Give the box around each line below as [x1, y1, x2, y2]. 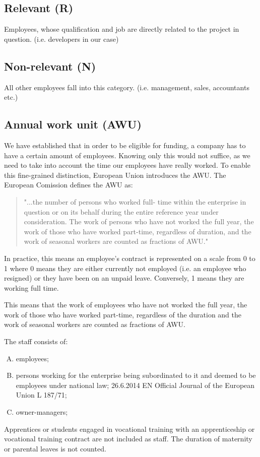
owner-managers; [16, 407, 68, 417]
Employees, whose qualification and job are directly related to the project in [4, 24, 239, 34]
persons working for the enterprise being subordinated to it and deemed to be [16, 370, 256, 380]
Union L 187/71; [16, 389, 67, 400]
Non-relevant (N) [4, 58, 96, 74]
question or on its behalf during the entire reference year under [24, 206, 219, 217]
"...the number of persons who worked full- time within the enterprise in [24, 196, 246, 207]
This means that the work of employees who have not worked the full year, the [4, 299, 247, 310]
